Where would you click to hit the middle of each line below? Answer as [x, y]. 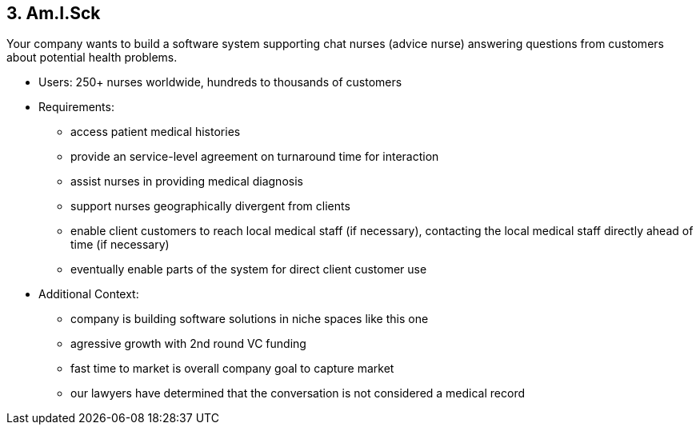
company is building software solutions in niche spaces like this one [250, 319]
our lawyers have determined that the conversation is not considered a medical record [298, 393]
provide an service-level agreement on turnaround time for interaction [255, 157]
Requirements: [76, 107]
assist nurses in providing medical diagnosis [187, 182]
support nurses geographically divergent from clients [210, 206]
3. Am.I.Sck [54, 13]
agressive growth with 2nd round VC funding [188, 344]
